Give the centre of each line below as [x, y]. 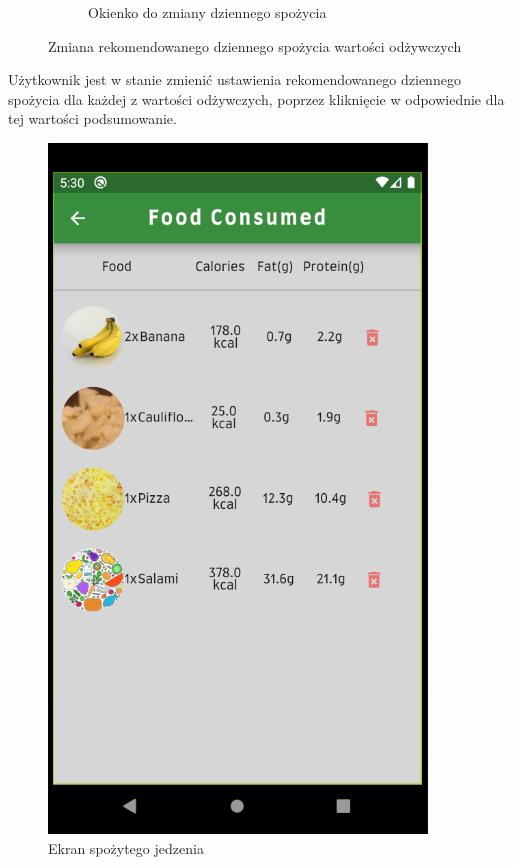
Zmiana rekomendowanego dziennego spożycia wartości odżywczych [255, 45]
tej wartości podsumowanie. [92, 118]
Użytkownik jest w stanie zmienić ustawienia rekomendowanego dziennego [234, 79]
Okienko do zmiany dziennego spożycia [207, 12]
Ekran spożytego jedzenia [126, 847]
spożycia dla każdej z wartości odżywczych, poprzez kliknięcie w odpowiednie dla [256, 98]
